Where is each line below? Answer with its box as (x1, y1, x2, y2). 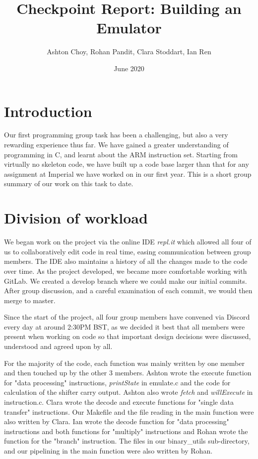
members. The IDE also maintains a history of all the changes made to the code (4, 256, 248, 266)
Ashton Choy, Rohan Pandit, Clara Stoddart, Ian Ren (47, 46, 211, 57)
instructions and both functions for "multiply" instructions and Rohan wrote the (4, 426, 248, 436)
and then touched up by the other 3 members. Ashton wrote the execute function (4, 367, 252, 378)
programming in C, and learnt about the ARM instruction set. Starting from (4, 149, 238, 159)
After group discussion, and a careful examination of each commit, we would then (4, 285, 253, 296)
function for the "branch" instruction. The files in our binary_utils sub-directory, (4, 436, 250, 446)
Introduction (4, 101, 92, 121)
